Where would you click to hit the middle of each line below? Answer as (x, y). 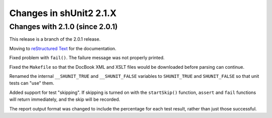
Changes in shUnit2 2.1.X (63, 13)
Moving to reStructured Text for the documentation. (63, 48)
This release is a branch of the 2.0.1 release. (55, 39)
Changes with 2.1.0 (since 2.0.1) (63, 27)
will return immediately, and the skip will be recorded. (65, 99)
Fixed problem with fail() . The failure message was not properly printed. (87, 58)
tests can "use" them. (32, 83)
